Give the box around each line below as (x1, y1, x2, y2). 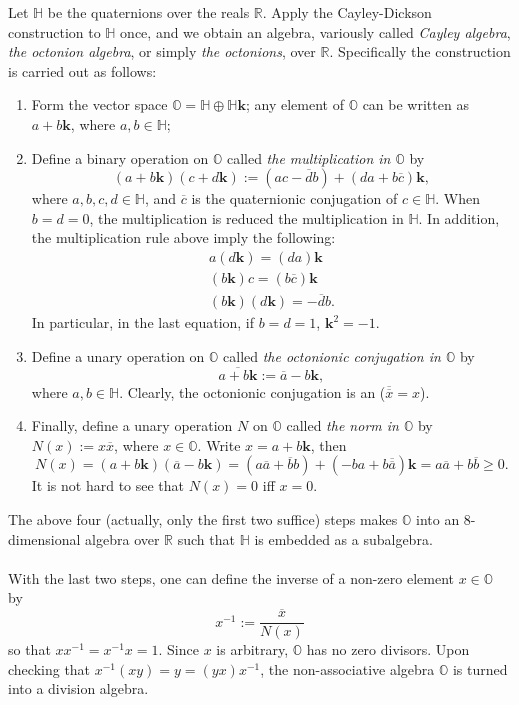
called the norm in (286, 415, 399, 436)
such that (177, 528, 235, 549)
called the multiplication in (226, 147, 391, 168)
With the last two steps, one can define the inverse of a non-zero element (8, 567, 454, 588)
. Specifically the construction (329, 41, 511, 62)
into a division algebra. (8, 678, 149, 699)
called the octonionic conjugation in (223, 345, 441, 366)
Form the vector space (31, 94, 168, 115)
